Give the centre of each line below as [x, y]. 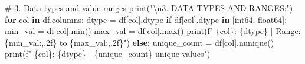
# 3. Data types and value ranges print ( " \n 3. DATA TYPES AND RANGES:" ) [149, 8]
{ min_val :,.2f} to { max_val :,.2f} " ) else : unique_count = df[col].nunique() [140, 42]
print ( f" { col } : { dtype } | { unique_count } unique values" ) [108, 54]
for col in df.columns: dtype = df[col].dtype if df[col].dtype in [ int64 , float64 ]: [146, 19]
